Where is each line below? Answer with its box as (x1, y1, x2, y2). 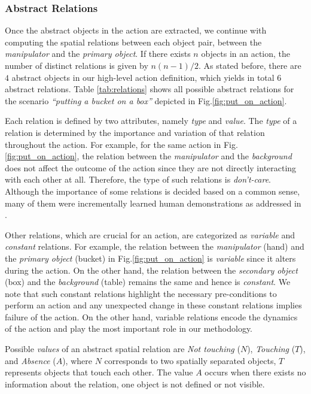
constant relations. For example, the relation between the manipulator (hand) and (5, 240, 304, 253)
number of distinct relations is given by (5, 59, 148, 71)
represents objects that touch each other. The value (5, 366, 193, 378)
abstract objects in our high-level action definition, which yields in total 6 (11, 71, 282, 83)
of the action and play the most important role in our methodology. (5, 322, 253, 335)
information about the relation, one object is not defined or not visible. (5, 377, 265, 390)
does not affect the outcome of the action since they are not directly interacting (5, 161, 297, 174)
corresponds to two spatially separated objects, (104, 354, 276, 366)
